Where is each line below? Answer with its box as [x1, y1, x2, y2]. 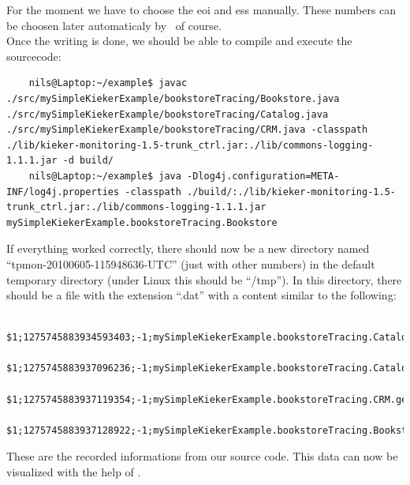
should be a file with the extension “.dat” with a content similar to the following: [6, 287, 397, 303]
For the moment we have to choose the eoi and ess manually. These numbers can [6, 2, 397, 17]
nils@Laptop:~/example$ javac [28, 77, 188, 89]
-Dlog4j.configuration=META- [187, 170, 340, 182]
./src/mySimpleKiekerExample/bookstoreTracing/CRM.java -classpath [6, 124, 368, 136]
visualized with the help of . [6, 464, 141, 480]
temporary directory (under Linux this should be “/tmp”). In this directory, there [6, 271, 402, 288]
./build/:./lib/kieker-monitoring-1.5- [187, 186, 396, 197]
